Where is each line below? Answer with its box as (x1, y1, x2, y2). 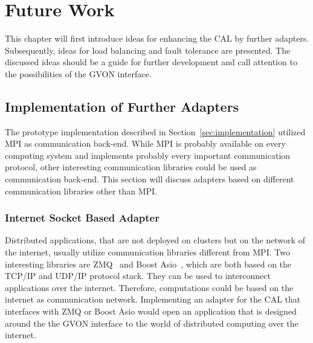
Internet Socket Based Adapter (5, 210, 160, 225)
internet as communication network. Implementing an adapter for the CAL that (5, 293, 301, 306)
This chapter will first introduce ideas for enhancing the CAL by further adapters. (5, 32, 309, 45)
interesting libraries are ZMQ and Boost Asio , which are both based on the (5, 257, 292, 270)
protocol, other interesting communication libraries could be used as (5, 161, 257, 173)
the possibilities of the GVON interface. (5, 67, 152, 80)
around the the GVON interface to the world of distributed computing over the (5, 316, 298, 329)
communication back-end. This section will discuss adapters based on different (5, 173, 294, 185)
